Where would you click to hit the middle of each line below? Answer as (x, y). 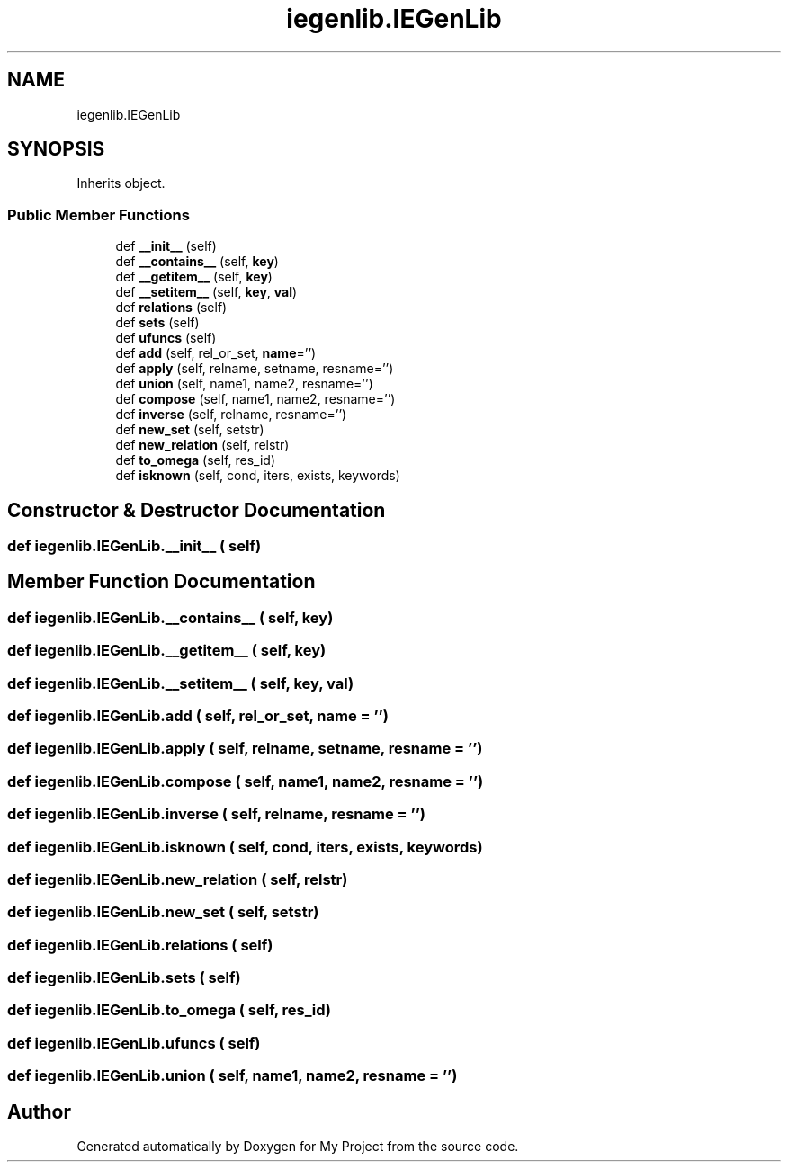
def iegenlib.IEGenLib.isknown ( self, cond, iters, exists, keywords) (245, 847)
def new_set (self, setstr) (190, 430)
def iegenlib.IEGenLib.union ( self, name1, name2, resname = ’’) (233, 1076)
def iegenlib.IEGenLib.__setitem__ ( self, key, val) (181, 683)
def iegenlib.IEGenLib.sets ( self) (124, 977)
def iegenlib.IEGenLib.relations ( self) (140, 945)
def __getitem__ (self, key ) (194, 277)
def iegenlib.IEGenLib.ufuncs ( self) (134, 1043)
